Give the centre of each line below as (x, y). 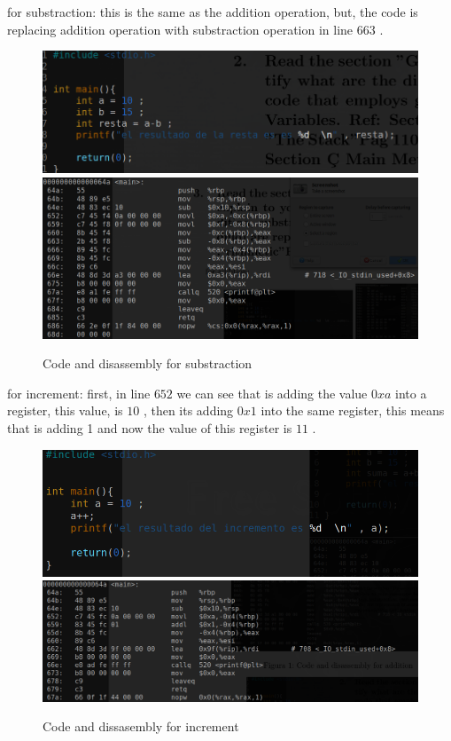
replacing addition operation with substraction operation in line (180, 29)
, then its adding (188, 410)
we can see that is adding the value (272, 393)
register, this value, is (65, 410)
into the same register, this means (353, 410)
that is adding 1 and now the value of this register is (150, 427)
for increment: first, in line (79, 393)
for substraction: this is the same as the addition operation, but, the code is (213, 12)
